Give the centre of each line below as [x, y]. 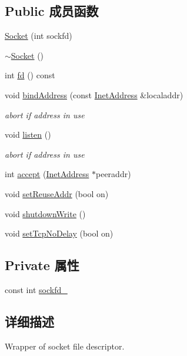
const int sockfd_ [36, 289]
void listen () [28, 134]
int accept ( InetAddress [47, 174]
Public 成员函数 [52, 11]
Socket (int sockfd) [39, 36]
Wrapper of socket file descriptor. [65, 346]
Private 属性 [42, 265]
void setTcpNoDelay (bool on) [59, 233]
